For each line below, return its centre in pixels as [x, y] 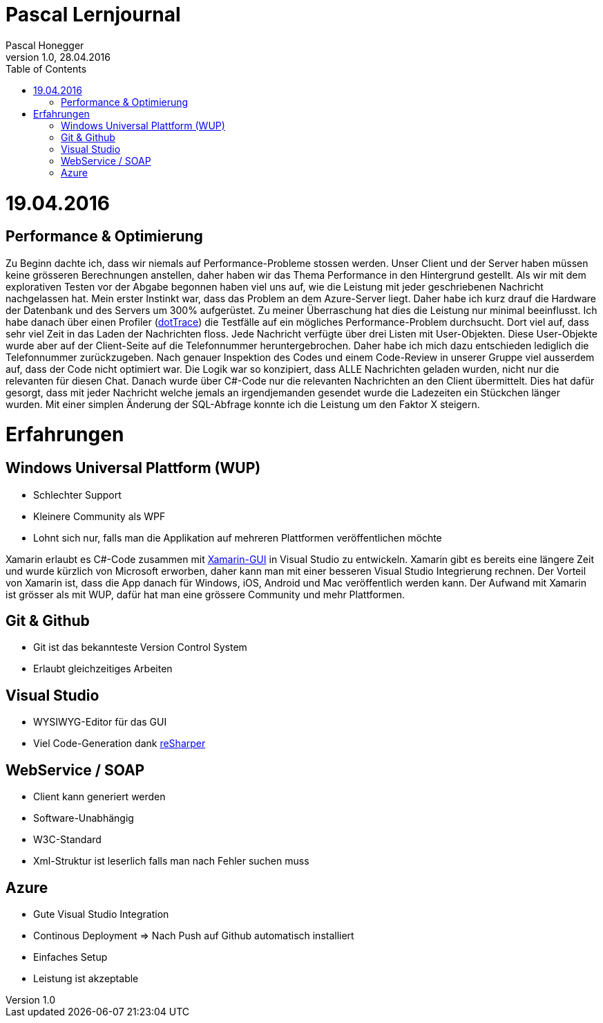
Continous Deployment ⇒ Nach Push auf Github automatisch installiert [194, 935]
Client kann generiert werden [99, 797]
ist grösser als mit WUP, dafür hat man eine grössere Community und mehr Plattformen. [205, 594]
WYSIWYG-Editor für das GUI [100, 722]
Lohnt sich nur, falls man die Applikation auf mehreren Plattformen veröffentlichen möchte [238, 537]
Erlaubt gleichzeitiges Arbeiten [103, 669]
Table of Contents [46, 68]
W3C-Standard [67, 840]
